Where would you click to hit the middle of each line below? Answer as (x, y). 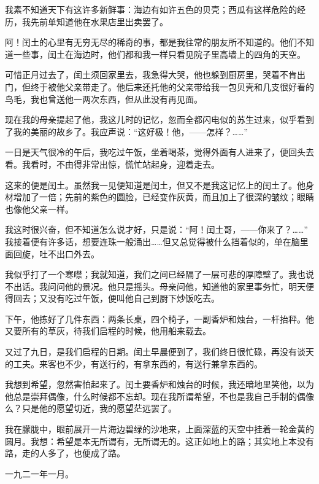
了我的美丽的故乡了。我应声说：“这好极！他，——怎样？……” (126, 131)
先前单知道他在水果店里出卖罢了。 (99, 21)
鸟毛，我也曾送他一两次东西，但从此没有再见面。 (104, 99)
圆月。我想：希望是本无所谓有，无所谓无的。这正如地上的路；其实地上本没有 (159, 441)
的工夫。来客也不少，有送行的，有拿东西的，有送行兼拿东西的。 (134, 363)
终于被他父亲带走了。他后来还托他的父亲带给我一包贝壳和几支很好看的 (172, 86)
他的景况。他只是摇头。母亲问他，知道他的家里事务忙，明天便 (189, 286)
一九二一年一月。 (39, 473)
